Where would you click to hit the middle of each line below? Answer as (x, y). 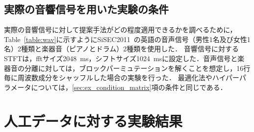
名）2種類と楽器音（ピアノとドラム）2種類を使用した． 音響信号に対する (121, 49)
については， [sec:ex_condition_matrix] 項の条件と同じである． (129, 87)
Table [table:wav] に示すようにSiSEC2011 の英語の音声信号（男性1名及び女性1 (127, 39)
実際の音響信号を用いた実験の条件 (86, 9)
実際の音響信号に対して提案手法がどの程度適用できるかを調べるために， (120, 30)
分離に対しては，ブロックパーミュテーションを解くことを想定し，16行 (137, 68)
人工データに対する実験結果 (93, 121)
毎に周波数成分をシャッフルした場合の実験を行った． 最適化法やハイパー (122, 77)
